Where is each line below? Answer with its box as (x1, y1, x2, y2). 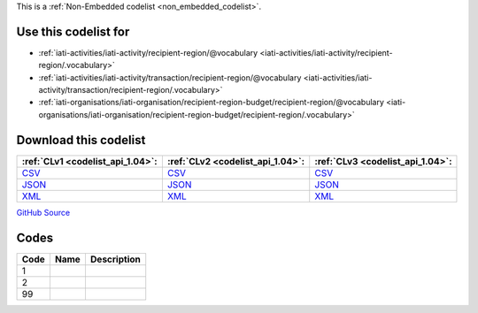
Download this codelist (16, 133, 146, 148)
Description (89, 253, 141, 265)
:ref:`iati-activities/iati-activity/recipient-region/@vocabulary (38, 47, 258, 57)
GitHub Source (16, 207, 71, 218)
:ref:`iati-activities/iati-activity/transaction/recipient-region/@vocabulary (38, 72, 302, 83)
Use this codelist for (16, 24, 130, 39)
